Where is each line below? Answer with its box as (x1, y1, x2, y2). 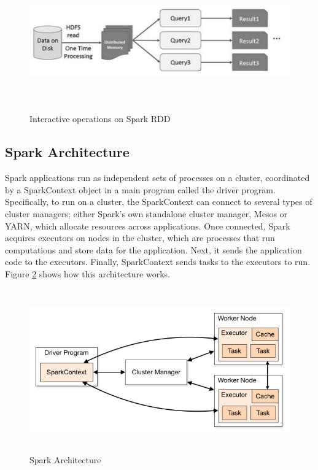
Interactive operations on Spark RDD (29, 112, 171, 125)
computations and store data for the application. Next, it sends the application (5, 243, 302, 256)
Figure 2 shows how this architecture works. (5, 267, 170, 280)
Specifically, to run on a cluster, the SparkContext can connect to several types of (5, 195, 312, 208)
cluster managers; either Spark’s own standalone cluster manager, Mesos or (5, 207, 288, 220)
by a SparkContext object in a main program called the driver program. (5, 183, 276, 196)
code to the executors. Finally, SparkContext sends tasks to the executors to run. (5, 255, 311, 268)
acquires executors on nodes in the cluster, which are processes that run (5, 231, 275, 244)
